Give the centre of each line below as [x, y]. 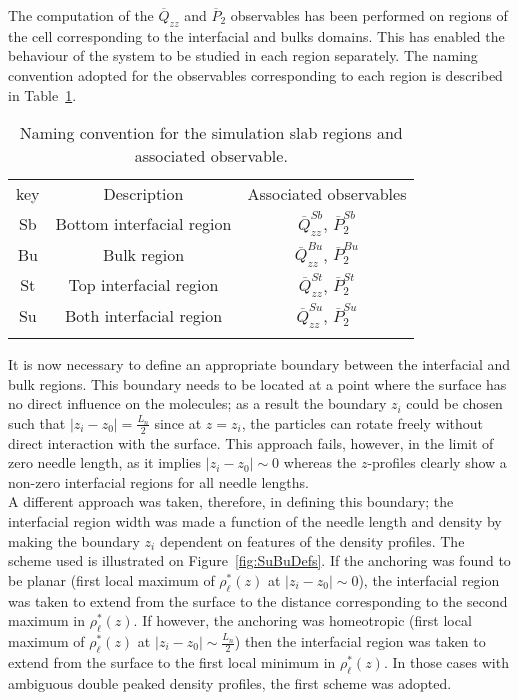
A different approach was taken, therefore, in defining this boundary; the [231, 501]
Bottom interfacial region [143, 224]
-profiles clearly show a [437, 462]
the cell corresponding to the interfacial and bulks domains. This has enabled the [256, 35]
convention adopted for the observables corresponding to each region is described [255, 74]
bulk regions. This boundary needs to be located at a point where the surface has [257, 383]
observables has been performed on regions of [369, 15]
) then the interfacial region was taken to [360, 641]
